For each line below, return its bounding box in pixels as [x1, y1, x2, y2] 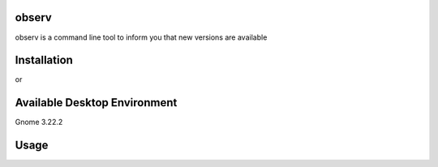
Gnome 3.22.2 [15, 118, 63, 127]
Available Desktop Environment [15, 96, 178, 109]
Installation [15, 54, 73, 67]
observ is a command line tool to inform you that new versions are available [15, 32, 268, 42]
